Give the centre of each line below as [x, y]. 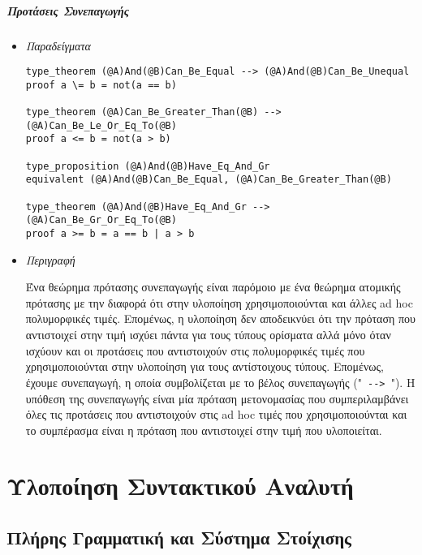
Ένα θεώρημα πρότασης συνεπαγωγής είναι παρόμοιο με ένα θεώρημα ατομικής [213, 287]
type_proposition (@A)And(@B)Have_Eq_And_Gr [148, 166]
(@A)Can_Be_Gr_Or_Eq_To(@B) [101, 220]
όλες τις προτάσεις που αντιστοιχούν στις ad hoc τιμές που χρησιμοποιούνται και [216, 414]
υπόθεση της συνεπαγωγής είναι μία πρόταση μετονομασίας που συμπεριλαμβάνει [217, 398]
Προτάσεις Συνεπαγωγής [68, 10]
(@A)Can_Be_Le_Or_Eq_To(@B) [101, 125]
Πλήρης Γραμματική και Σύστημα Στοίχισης [179, 538]
